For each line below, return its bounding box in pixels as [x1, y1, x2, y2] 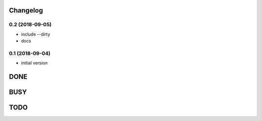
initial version [21, 60, 48, 66]
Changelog [9, 6, 43, 14]
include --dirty [21, 31, 50, 37]
